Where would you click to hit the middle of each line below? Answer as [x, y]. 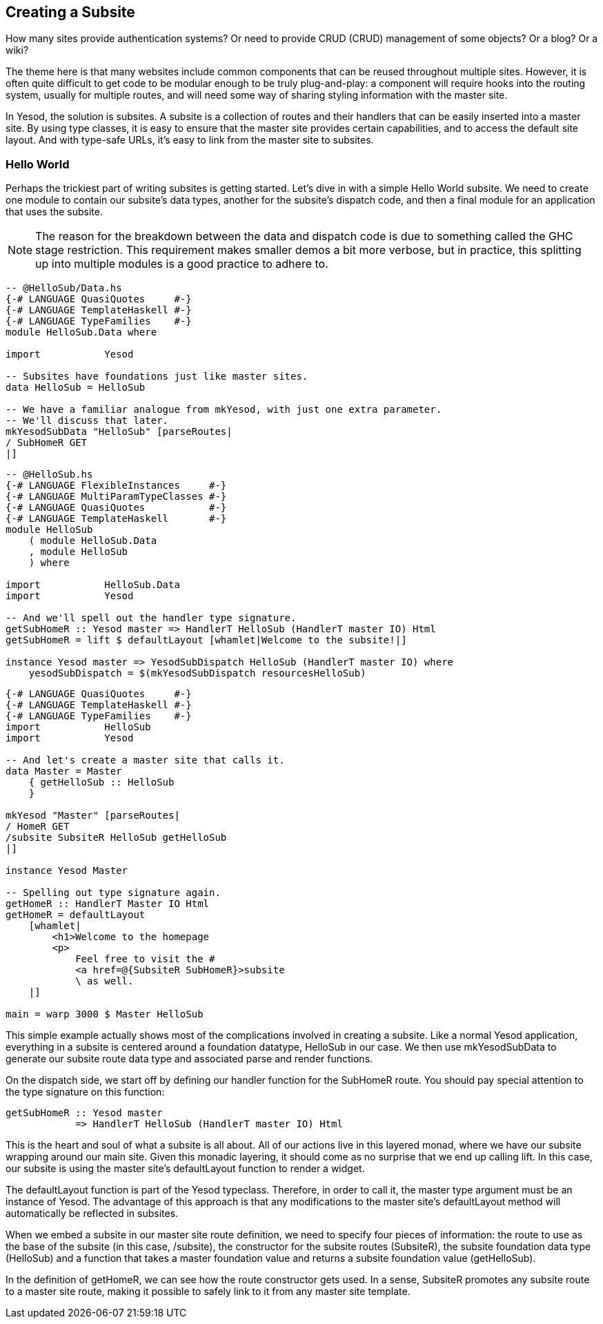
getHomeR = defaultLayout [76, 915]
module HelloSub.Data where [81, 332]
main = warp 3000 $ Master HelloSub [105, 1014]
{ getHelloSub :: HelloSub [101, 782]
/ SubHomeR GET [47, 443]
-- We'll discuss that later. [87, 421]
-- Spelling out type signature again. [113, 893]
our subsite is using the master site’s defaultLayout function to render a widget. [185, 1169]
